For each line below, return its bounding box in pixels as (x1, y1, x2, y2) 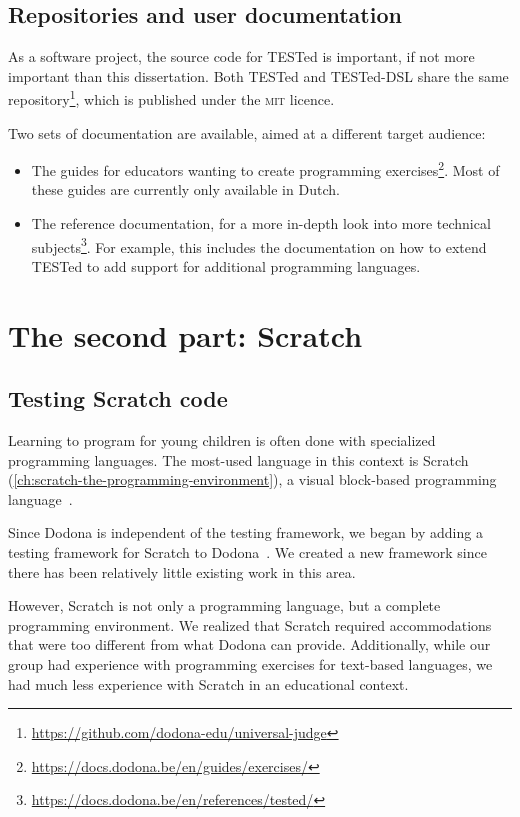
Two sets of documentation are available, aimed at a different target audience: (8, 122, 486, 143)
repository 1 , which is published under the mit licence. (8, 86, 335, 110)
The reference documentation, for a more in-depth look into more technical (31, 213, 491, 234)
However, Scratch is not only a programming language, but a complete (8, 595, 441, 616)
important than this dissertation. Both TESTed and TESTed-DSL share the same (8, 65, 509, 86)
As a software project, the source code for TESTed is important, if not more (8, 46, 475, 67)
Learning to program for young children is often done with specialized (8, 430, 436, 451)
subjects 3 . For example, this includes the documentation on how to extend (31, 233, 487, 257)
